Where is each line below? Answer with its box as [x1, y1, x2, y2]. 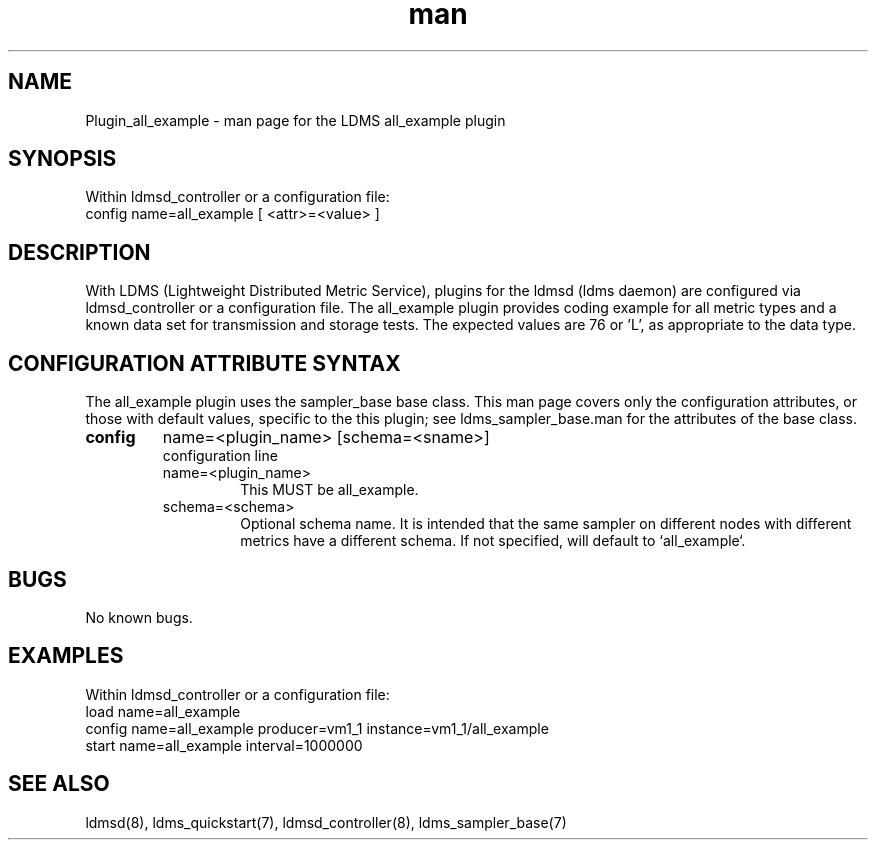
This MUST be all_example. [240, 481, 419, 499]
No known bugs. [85, 608, 193, 626]
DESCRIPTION [8, 239, 151, 265]
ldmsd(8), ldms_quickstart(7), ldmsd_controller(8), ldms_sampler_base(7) [85, 813, 567, 831]
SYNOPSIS [8, 146, 117, 172]
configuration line [162, 447, 278, 465]
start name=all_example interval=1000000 [85, 736, 363, 754]
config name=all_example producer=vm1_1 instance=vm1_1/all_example [85, 719, 549, 737]
